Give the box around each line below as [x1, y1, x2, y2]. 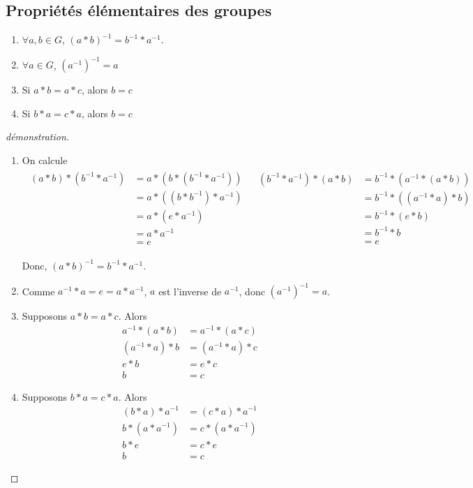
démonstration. [6, 129, 70, 144]
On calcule [22, 153, 68, 168]
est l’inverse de [158, 283, 222, 298]
